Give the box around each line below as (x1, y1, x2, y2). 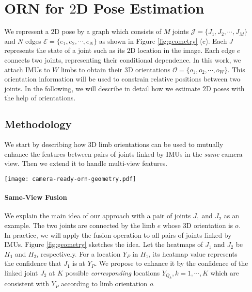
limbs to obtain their (61, 64, 123, 74)
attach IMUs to (4, 64, 50, 74)
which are (210, 267, 239, 277)
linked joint (4, 267, 38, 277)
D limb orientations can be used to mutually (91, 139, 223, 149)
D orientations (127, 64, 171, 74)
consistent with (4, 278, 49, 289)
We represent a (4, 26, 49, 36)
